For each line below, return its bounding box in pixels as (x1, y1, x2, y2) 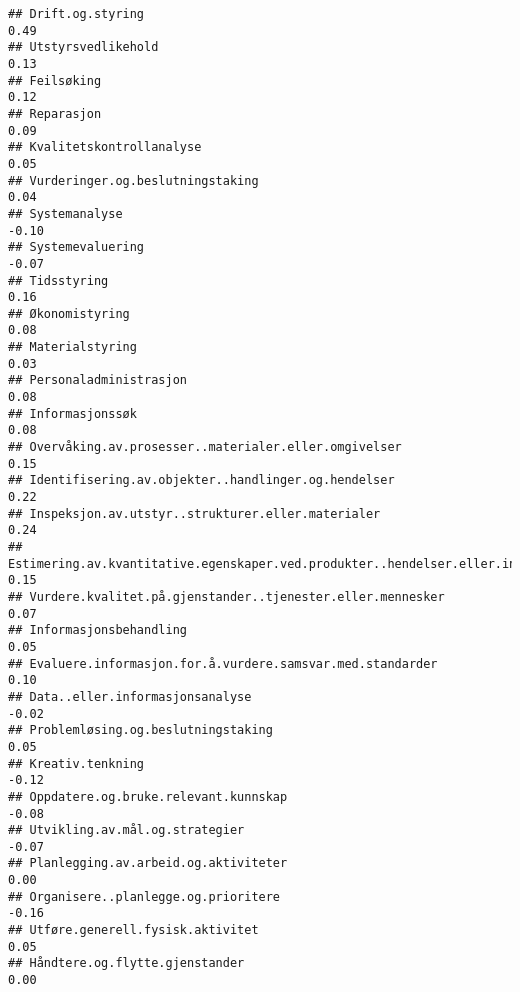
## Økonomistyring (8, 306, 130, 321)
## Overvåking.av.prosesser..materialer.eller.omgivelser (8, 440, 402, 455)
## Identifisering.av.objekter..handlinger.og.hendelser (8, 473, 395, 488)
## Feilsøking (8, 73, 102, 88)
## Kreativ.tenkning (8, 756, 145, 771)
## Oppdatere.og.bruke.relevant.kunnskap (8, 789, 288, 804)
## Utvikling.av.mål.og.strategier (8, 823, 245, 838)
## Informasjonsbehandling (8, 623, 187, 638)
